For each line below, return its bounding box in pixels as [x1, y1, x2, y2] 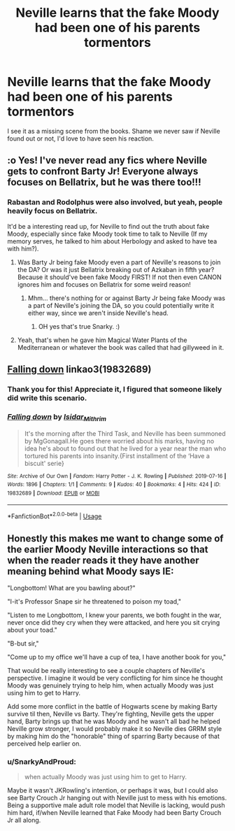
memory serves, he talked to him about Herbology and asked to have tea [7, 236, 218, 246]
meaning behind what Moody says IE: [7, 565, 174, 577]
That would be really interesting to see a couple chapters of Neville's [7, 666, 206, 674]
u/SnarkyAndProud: [7, 757, 77, 767]
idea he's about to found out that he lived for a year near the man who [24, 444, 227, 453]
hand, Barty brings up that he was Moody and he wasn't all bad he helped [7, 717, 220, 725]
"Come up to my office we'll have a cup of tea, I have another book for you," [7, 653, 227, 661]
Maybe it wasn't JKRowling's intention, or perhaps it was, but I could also [7, 786, 218, 795]
